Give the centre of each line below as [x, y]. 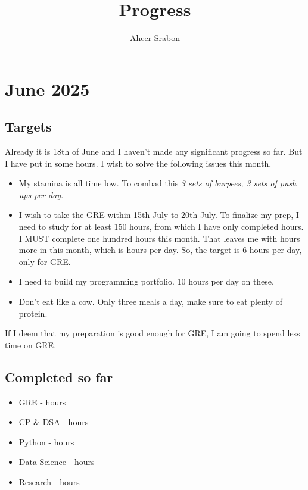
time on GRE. [31, 344]
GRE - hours [42, 402]
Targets [28, 127]
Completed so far [59, 377]
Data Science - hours [57, 462]
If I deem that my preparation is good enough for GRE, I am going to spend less [153, 333]
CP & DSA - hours [54, 422]
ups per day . [41, 194]
